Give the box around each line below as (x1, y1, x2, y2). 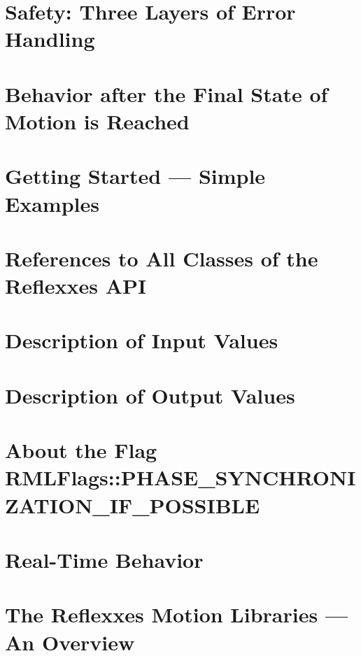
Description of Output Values (5, 380, 295, 409)
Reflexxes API (5, 271, 147, 300)
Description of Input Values (5, 326, 278, 355)
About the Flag (5, 436, 157, 464)
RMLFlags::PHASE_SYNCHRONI (5, 463, 356, 492)
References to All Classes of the (5, 243, 318, 272)
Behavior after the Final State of (5, 79, 328, 108)
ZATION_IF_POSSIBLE (5, 490, 260, 519)
